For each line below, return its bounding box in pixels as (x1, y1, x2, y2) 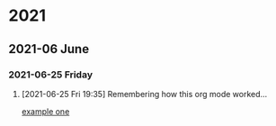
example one (21, 105, 70, 117)
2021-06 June (8, 41, 90, 57)
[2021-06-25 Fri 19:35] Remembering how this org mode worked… (21, 88, 268, 99)
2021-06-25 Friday (8, 68, 93, 81)
